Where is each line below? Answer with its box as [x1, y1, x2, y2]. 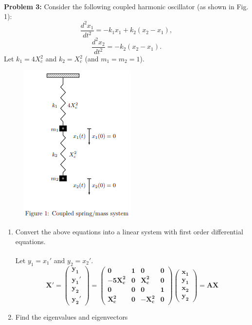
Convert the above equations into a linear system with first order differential [15, 227, 243, 237]
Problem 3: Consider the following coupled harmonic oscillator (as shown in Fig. [4, 1, 249, 11]
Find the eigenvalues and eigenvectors [15, 312, 128, 322]
